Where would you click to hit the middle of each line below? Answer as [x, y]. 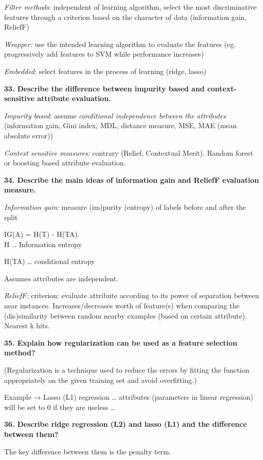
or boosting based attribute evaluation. [65, 163]
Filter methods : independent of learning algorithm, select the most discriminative [130, 7]
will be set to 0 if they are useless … [60, 407]
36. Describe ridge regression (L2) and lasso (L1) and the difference [126, 424]
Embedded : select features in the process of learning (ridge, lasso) [105, 71]
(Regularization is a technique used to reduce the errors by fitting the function [127, 370]
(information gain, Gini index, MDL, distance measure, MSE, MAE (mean [121, 125]
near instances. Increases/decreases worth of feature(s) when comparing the [122, 306]
